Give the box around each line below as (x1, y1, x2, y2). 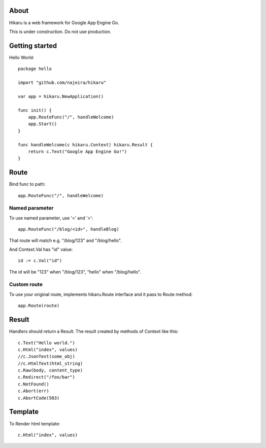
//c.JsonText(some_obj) (18, 354, 75, 359)
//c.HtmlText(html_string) (18, 360, 83, 366)
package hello (18, 66, 52, 71)
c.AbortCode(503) (18, 395, 60, 401)
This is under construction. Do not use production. (9, 29, 111, 34)
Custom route (9, 281, 43, 288)
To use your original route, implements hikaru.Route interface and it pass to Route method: (9, 291, 193, 297)
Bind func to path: (9, 181, 46, 187)
